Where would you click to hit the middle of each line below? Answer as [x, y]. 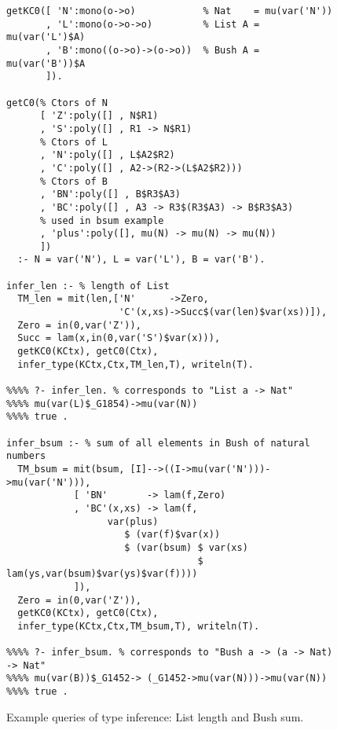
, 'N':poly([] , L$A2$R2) [107, 155]
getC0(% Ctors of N [57, 103]
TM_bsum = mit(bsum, [71, 469]
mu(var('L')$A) [46, 37]
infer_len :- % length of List [88, 286]
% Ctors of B [73, 181]
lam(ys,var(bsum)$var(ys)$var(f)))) [102, 574]
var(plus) [133, 521]
